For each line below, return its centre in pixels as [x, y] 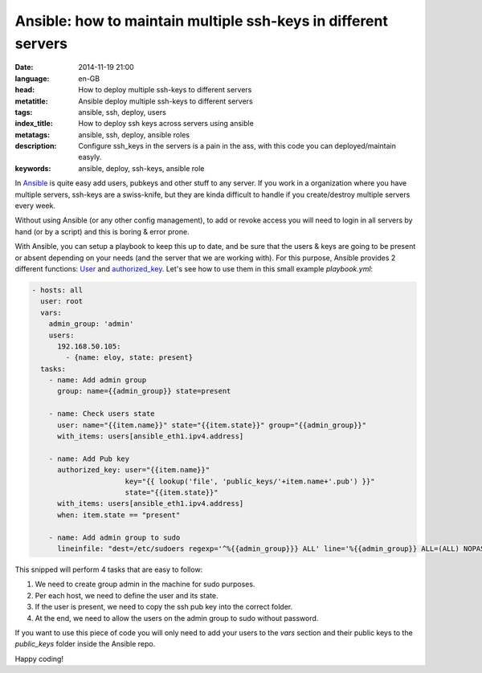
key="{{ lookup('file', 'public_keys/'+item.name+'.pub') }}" [250, 481]
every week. [35, 206]
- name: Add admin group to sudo [114, 537]
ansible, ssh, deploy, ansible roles [134, 135]
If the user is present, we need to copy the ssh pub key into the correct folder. [164, 607]
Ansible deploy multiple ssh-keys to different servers [165, 101]
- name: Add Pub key [89, 459]
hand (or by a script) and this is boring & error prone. [102, 231]
